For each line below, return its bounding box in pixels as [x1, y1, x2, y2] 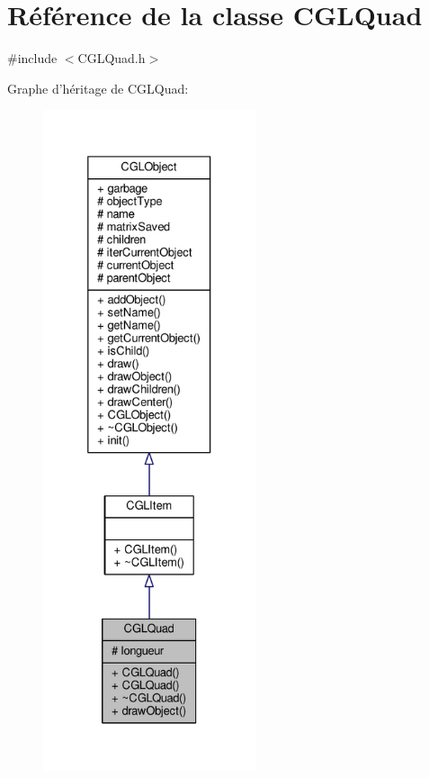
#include [7, 49, 58, 68]
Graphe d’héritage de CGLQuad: [7, 78, 189, 97]
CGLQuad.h [77, 49, 146, 68]
